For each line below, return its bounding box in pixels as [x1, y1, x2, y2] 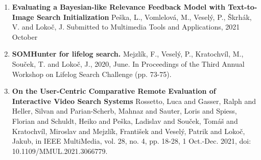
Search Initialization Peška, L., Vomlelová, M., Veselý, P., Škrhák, [36, 11, 252, 22]
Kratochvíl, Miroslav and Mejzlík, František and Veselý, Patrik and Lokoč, [12, 125, 245, 136]
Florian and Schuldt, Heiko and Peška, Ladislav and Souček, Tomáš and [12, 115, 238, 126]
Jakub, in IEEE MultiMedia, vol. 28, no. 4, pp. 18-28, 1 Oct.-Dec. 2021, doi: [12, 136, 251, 146]
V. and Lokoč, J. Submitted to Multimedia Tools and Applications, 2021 [12, 21, 240, 32]
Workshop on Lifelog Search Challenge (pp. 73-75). [12, 68, 172, 79]
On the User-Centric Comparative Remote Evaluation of [12, 86, 216, 96]
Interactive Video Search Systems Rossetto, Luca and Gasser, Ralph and [12, 95, 256, 106]
